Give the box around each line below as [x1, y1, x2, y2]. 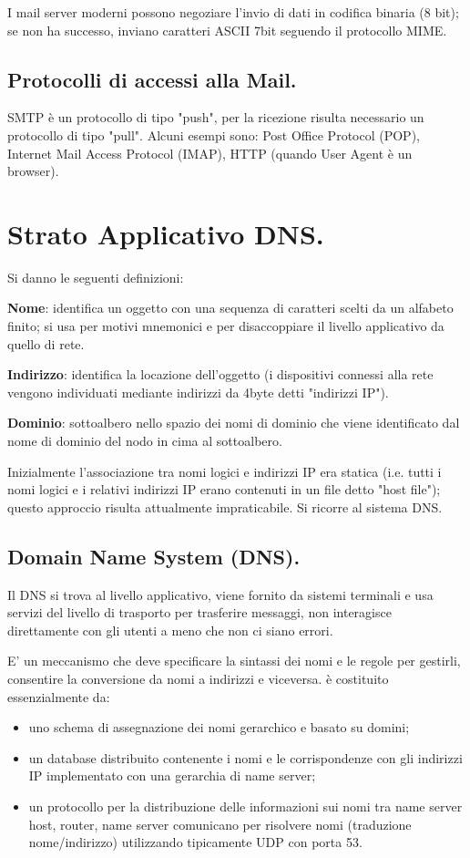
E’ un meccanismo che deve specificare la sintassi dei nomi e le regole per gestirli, [7, 651, 461, 670]
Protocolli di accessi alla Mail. [7, 65, 297, 93]
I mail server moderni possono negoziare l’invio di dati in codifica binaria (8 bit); [7, 3, 459, 21]
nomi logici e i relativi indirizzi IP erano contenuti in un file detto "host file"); [7, 480, 441, 499]
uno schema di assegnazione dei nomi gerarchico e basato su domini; [28, 718, 410, 737]
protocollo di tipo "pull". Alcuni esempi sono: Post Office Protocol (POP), [7, 125, 420, 144]
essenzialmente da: [7, 687, 110, 706]
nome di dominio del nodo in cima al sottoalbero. [7, 431, 282, 450]
